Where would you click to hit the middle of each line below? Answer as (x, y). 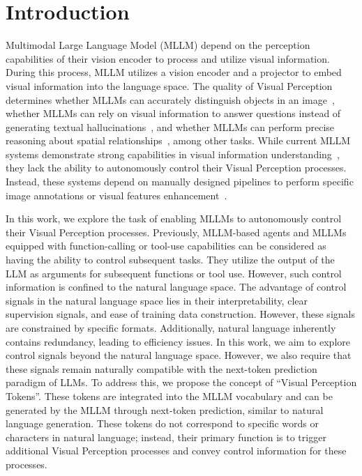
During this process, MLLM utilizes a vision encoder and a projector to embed (174, 72)
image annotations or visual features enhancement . (116, 195)
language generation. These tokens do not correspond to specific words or (162, 423)
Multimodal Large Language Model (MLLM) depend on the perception (158, 45)
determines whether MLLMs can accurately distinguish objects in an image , (170, 99)
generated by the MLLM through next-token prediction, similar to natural (165, 409)
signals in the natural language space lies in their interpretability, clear (157, 300)
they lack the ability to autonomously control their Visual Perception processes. (176, 168)
